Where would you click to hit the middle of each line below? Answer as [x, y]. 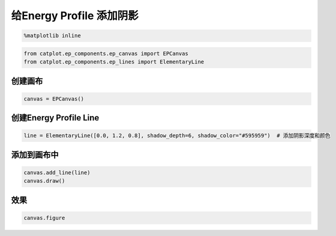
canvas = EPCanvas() [54, 99]
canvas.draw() [44, 181]
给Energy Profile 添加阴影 [75, 16]
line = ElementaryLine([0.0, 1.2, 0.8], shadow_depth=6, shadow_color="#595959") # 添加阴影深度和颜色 [177, 136]
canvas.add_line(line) [57, 173]
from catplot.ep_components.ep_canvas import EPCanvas [106, 53]
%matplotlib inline [52, 36]
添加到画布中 [35, 155]
